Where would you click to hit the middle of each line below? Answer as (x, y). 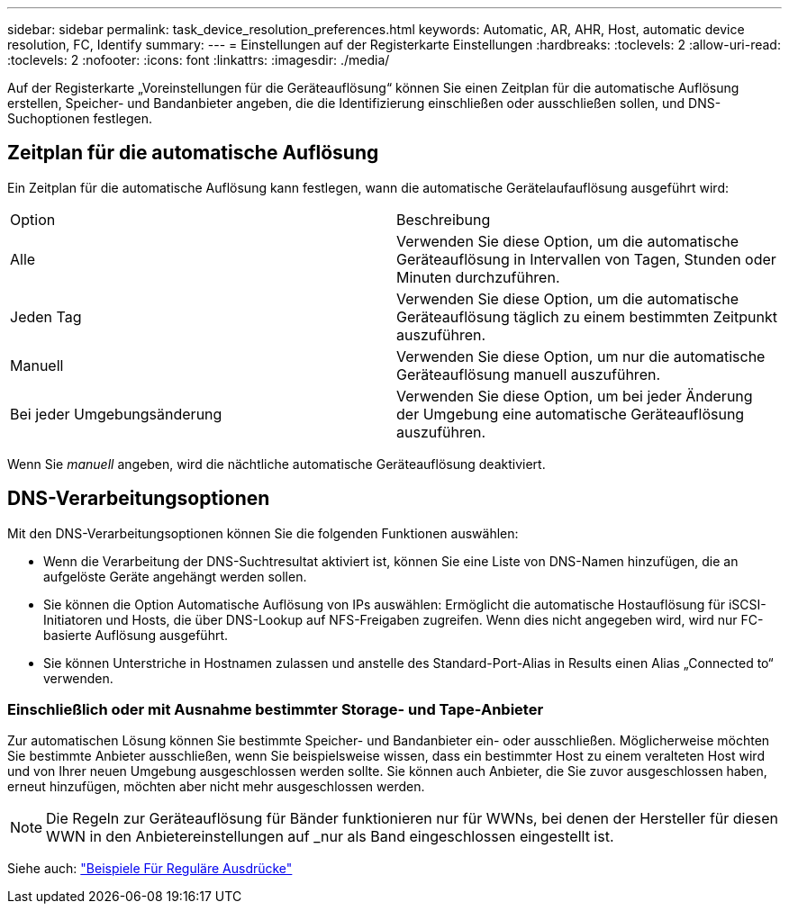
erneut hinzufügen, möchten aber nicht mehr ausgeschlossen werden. (216, 787)
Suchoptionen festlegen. (80, 118)
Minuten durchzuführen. (478, 277)
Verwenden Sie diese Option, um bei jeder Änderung (575, 396)
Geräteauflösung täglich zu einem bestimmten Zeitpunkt (587, 316)
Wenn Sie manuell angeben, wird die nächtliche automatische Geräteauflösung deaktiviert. (277, 464)
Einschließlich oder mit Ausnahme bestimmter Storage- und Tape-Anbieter (276, 710)
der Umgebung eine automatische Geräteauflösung (571, 414)
